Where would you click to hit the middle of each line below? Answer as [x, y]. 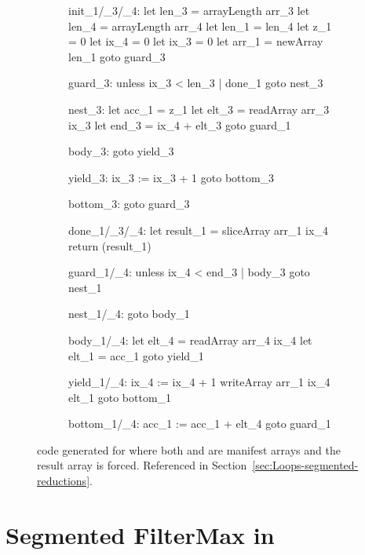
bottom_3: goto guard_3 [129, 204]
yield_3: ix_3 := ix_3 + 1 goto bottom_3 [172, 177]
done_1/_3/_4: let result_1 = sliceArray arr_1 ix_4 [198, 230]
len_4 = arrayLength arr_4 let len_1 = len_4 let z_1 [200, 26]
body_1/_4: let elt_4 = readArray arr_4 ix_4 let [190, 340]
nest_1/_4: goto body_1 [129, 314]
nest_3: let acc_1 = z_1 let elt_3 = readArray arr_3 [199, 109]
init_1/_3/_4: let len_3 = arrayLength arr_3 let [189, 10]
